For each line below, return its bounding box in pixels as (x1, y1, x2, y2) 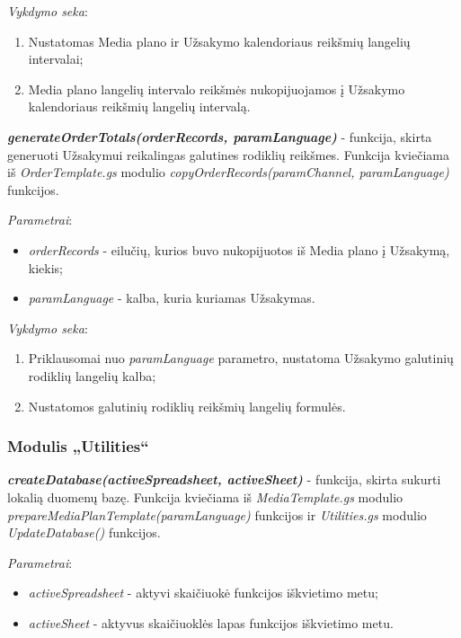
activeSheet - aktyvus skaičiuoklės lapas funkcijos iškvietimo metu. (28, 613, 394, 632)
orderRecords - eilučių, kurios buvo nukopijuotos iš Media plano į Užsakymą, (28, 240, 450, 259)
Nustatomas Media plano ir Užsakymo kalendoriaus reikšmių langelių (28, 31, 411, 50)
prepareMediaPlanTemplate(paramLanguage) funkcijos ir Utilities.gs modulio (7, 505, 427, 524)
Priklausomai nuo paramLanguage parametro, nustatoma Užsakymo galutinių (28, 349, 454, 368)
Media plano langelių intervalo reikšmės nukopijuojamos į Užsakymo (28, 79, 405, 98)
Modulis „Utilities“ (7, 435, 149, 457)
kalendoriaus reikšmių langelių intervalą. (28, 97, 251, 116)
